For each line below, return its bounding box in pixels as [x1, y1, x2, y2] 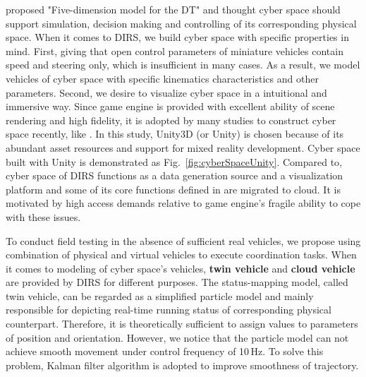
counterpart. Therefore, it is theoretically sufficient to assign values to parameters [6, 316, 358, 331]
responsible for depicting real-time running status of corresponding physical [6, 302, 331, 317]
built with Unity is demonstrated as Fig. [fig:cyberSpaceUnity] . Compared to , [6, 154, 343, 169]
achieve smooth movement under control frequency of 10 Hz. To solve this [6, 344, 324, 359]
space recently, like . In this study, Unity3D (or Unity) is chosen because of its [6, 126, 344, 141]
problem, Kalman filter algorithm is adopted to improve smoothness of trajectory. [6, 357, 359, 372]
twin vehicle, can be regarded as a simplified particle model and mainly [6, 288, 314, 303]
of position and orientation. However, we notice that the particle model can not [6, 330, 349, 345]
